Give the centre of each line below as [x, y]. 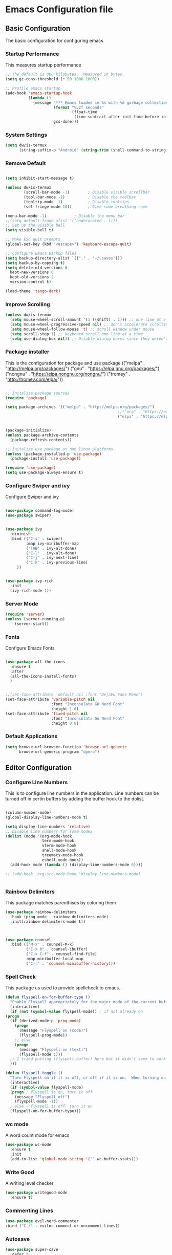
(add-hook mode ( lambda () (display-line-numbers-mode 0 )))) [77, 864]
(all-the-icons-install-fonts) [43, 676]
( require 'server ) [25, 614]
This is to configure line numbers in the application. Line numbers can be [82, 793]
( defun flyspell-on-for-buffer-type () [48, 997]
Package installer [27, 352]
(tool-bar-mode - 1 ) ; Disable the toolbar [80, 197]
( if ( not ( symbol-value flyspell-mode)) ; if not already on [77, 1011]
